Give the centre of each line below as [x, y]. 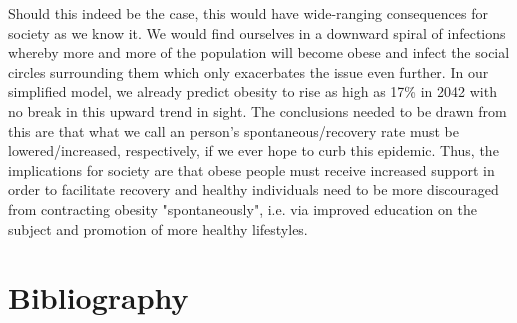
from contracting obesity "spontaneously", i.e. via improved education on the [242, 208]
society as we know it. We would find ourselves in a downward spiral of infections [257, 32]
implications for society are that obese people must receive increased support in [251, 169]
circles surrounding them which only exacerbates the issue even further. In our [248, 71]
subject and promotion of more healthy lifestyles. [158, 228]
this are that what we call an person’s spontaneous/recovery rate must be [233, 130]
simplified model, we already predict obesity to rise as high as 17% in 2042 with [252, 91]
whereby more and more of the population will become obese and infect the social [259, 52]
